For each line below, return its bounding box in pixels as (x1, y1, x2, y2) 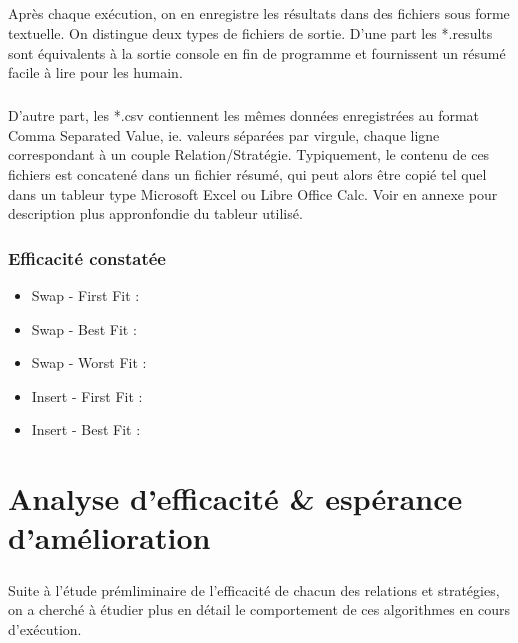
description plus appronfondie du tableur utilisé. (8, 203, 303, 224)
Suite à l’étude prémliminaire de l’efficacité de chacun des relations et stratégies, (8, 579, 500, 600)
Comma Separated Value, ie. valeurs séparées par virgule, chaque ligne (8, 124, 440, 145)
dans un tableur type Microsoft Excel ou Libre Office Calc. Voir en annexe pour (8, 183, 498, 204)
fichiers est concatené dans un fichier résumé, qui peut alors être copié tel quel (8, 163, 487, 184)
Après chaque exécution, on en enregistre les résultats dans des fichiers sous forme (8, 3, 510, 24)
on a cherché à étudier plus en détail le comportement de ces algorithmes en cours (8, 599, 511, 620)
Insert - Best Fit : (31, 419, 141, 440)
